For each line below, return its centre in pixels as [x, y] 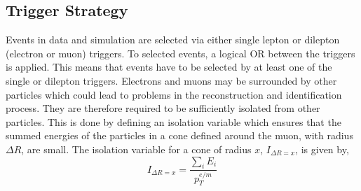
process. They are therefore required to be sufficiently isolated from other [163, 108]
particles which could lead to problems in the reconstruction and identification [174, 94]
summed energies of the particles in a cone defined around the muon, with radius [179, 135]
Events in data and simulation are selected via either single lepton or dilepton [173, 40]
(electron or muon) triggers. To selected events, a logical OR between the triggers [180, 53]
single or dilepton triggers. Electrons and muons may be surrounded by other [171, 80]
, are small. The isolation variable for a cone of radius [136, 149]
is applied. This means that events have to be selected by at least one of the [169, 67]
